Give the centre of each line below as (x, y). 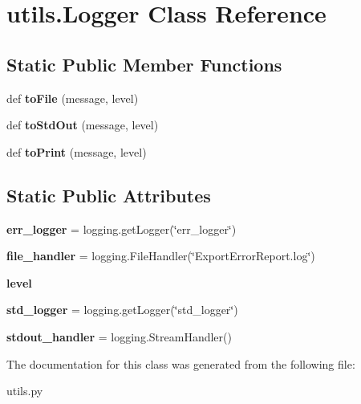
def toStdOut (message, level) (83, 125)
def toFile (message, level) (73, 98)
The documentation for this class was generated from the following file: (181, 363)
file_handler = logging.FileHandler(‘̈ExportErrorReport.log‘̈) (161, 256)
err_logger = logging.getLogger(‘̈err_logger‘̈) (122, 229)
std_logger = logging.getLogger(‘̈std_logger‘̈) (122, 310)
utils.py (25, 391)
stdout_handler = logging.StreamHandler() (119, 336)
